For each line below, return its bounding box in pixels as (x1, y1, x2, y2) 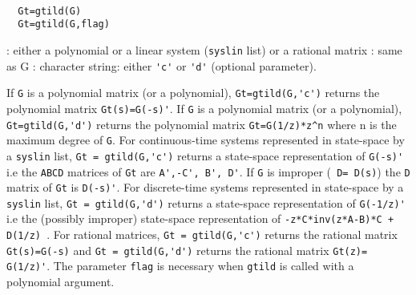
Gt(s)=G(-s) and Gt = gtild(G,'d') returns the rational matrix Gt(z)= (6, 241, 368, 258)
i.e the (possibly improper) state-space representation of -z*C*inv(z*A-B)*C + (6, 210, 394, 227)
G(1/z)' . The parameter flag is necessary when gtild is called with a (6, 257, 354, 274)
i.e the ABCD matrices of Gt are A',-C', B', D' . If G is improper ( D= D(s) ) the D (6, 163, 410, 180)
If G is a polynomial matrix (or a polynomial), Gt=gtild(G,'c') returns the (6, 84, 380, 101)
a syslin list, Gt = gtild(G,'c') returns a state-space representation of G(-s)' (6, 147, 404, 164)
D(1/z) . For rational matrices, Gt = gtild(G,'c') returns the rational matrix (6, 226, 398, 243)
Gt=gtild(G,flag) (18, 18, 110, 30)
